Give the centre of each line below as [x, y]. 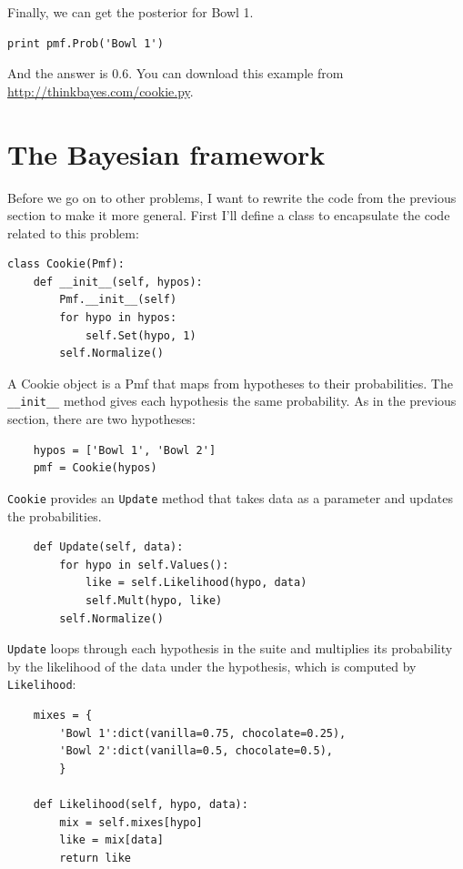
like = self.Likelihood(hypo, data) [196, 583]
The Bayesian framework [166, 153]
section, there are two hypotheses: [101, 419]
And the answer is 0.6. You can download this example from [176, 73]
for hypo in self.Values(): [144, 565]
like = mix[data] [111, 840]
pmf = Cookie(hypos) [95, 468]
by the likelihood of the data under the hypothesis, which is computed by [212, 666]
